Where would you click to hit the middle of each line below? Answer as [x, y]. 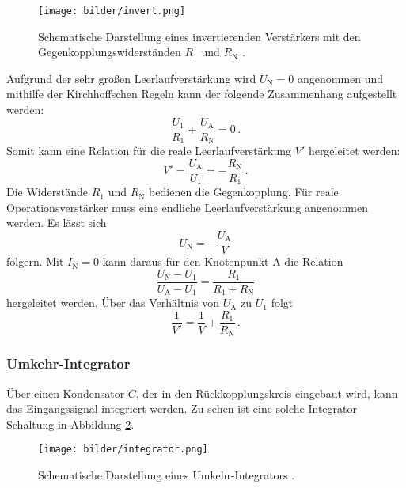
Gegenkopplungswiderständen [110, 52]
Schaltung [30, 424]
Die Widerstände [47, 192]
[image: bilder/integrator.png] [123, 450]
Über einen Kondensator [66, 393]
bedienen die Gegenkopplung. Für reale [244, 192]
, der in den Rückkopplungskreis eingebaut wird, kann [267, 393]
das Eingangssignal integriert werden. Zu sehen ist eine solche [156, 409]
